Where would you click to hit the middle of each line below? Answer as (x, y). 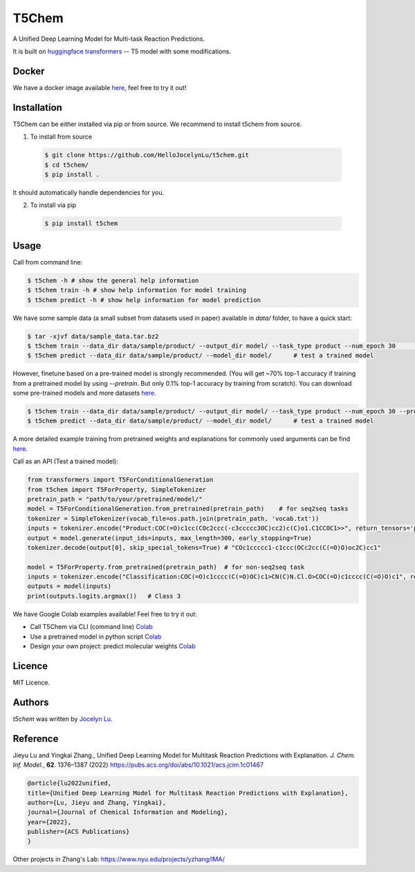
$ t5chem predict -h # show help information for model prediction (144, 300)
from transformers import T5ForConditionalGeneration (120, 480)
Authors (31, 702)
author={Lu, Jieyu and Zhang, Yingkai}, (96, 802)
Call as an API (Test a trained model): (66, 461)
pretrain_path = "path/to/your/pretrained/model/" (115, 499)
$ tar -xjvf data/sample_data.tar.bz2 (93, 336)
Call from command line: (48, 262)
